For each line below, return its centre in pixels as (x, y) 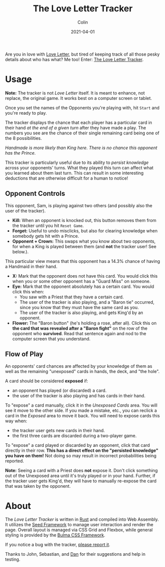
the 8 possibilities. (23, 138)
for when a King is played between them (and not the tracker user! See (84, 246)
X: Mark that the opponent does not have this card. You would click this (85, 276)
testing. (13, 560)
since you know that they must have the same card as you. (79, 307)
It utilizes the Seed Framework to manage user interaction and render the (79, 525)
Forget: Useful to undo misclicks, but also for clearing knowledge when (85, 231)
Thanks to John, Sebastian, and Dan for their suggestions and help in (75, 554)
